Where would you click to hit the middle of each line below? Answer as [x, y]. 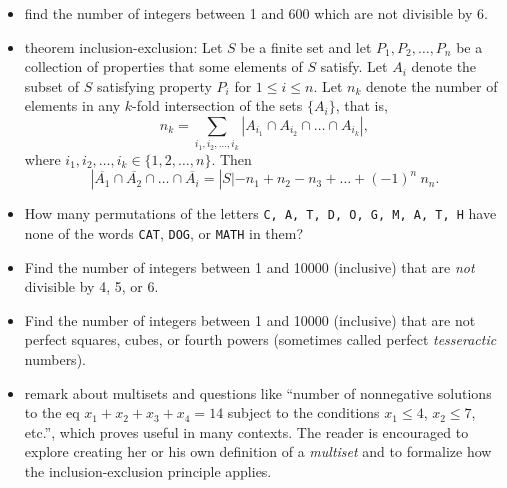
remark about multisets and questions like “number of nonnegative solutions [258, 392]
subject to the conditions [303, 412]
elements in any [72, 105]
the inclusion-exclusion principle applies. [148, 470]
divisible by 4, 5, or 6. [91, 286]
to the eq [52, 412]
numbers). [55, 358]
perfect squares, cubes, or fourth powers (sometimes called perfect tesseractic [260, 339]
